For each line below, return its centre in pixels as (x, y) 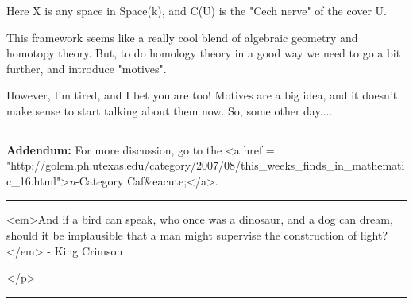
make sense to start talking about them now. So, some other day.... (170, 110)
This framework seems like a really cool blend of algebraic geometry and (182, 37)
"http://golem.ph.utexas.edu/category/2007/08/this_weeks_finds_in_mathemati (206, 165)
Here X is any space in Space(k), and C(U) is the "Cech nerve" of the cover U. (197, 10)
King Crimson (89, 250)
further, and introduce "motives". (87, 68)
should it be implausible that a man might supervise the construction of (182, 234)
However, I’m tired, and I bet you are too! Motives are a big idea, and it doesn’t (202, 95)
